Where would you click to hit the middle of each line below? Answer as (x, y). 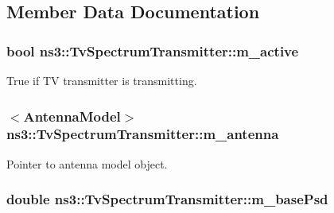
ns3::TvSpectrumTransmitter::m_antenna (143, 134)
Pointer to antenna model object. (87, 163)
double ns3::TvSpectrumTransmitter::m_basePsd (167, 199)
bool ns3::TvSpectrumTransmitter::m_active (153, 50)
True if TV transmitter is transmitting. (102, 80)
